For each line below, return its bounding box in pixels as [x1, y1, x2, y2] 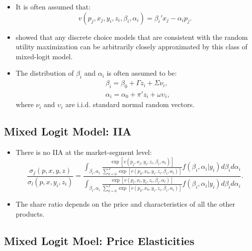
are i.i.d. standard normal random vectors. [65, 99, 195, 110]
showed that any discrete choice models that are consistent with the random [15, 31, 248, 42]
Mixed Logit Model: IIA [4, 124, 132, 139]
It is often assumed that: [15, 1, 91, 11]
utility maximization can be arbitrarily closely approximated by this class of [15, 41, 248, 52]
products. [15, 208, 45, 219]
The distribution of [15, 68, 74, 78]
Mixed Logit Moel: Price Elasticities [4, 233, 194, 248]
